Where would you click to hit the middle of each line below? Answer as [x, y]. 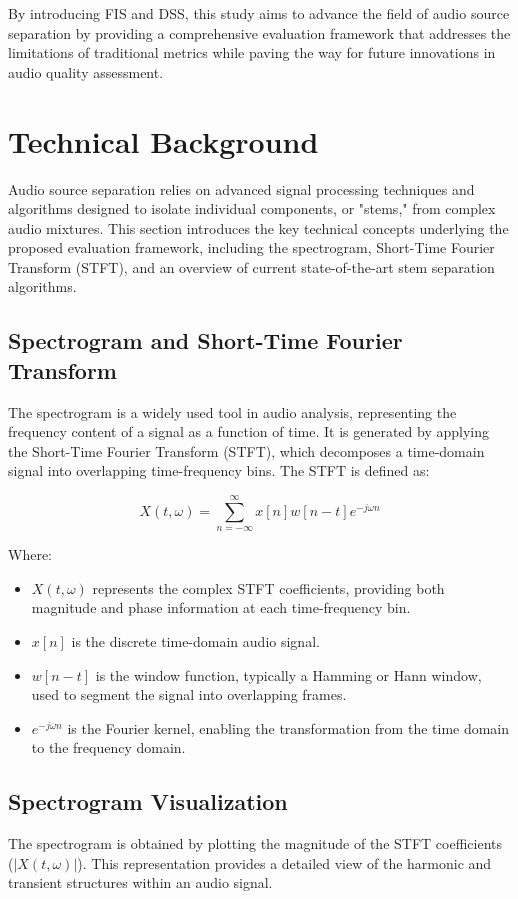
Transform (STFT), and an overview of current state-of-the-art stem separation [251, 266]
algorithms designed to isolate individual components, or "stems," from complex [252, 208]
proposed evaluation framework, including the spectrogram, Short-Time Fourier [251, 247]
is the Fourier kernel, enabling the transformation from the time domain [288, 727]
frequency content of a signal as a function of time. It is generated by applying [248, 431]
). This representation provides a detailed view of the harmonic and [284, 862]
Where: [30, 554]
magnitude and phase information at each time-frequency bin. [221, 607]
